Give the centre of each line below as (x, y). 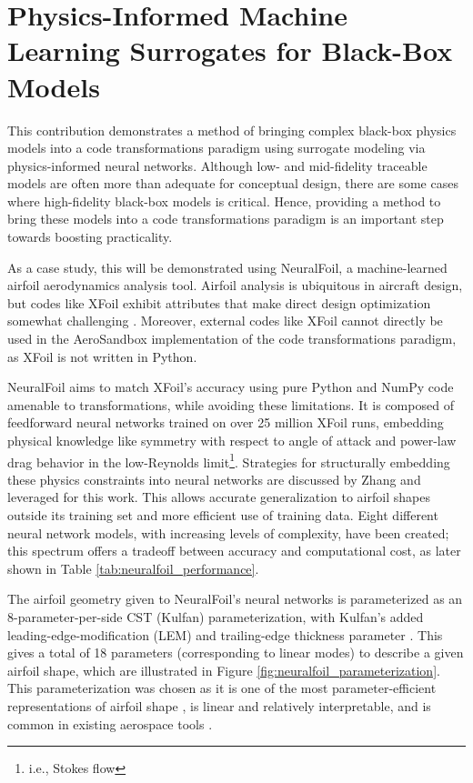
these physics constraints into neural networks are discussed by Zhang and (214, 479)
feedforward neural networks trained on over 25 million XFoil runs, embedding (226, 422)
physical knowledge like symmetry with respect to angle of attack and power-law (232, 440)
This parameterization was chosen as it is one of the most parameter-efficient (222, 688)
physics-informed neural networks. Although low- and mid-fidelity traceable (217, 165)
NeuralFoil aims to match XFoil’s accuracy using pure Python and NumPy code (231, 387)
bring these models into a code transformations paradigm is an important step (226, 219)
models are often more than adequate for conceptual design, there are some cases (233, 183)
